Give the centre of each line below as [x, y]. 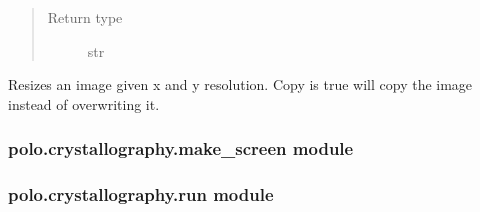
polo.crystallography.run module [141, 194]
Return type [85, 17]
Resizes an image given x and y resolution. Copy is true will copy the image [240, 84]
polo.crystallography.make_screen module [181, 148]
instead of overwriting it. [84, 103]
